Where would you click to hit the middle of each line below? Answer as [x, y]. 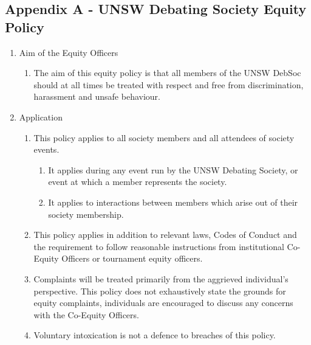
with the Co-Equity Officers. [86, 314]
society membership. [86, 214]
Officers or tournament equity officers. [132, 258]
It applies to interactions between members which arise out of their [173, 202]
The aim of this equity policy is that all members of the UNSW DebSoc [167, 73]
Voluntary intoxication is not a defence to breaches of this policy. [155, 335]
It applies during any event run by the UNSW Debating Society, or [173, 169]
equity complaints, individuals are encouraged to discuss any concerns [163, 303]
